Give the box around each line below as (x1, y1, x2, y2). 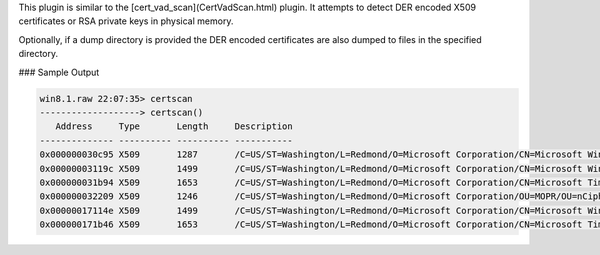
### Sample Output (18, 66, 100, 78)
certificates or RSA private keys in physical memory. (18, 15, 234, 27)
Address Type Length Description (55, 121, 294, 132)
